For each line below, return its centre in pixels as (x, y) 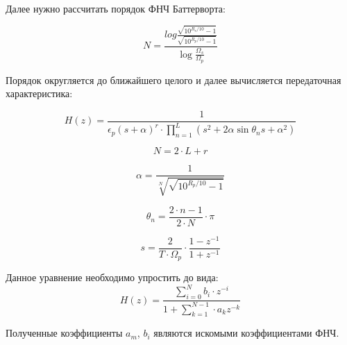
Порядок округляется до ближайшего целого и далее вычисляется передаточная (173, 79)
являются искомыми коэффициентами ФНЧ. (246, 333)
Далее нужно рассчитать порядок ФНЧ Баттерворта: (116, 8)
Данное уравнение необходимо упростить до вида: (112, 277)
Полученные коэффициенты (64, 333)
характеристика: (39, 93)
